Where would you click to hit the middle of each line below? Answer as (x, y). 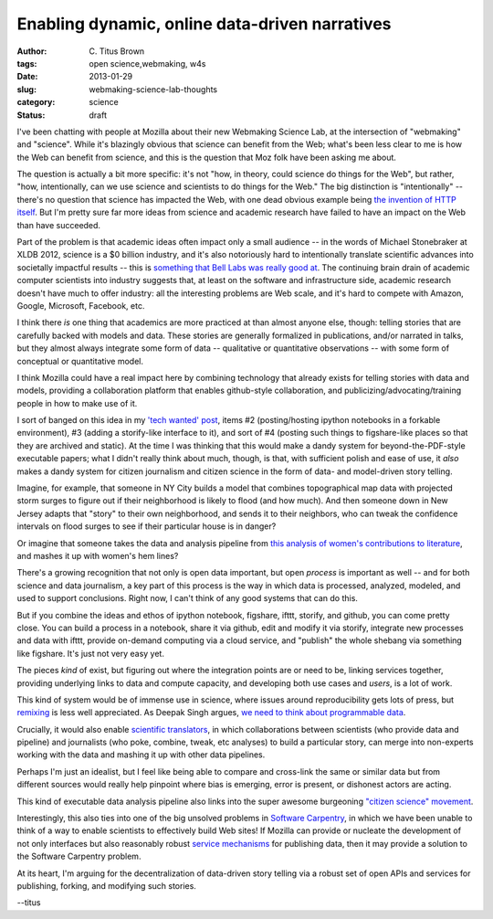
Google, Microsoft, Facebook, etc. (81, 305)
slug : (26, 89)
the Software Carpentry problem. (79, 856)
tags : (27, 63)
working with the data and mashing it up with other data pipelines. (141, 755)
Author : (32, 51)
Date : (27, 77)
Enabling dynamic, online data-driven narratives (204, 24)
